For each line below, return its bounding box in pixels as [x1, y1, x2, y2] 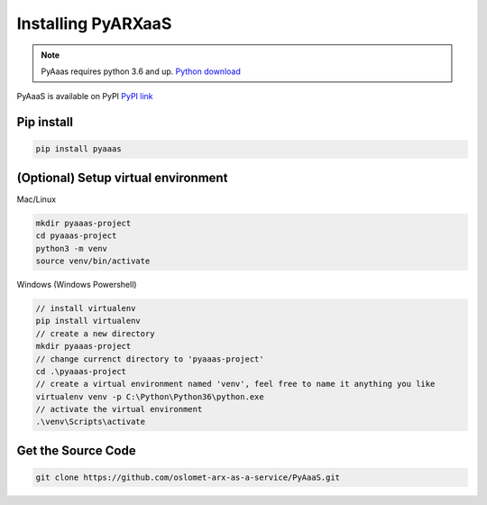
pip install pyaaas [35, 144, 122, 154]
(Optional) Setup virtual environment [16, 170, 228, 185]
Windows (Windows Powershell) [16, 279, 137, 289]
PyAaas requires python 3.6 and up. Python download [41, 66, 241, 77]
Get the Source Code [16, 443, 136, 458]
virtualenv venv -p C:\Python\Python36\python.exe [35, 391, 265, 401]
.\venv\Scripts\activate [35, 417, 146, 427]
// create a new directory [35, 328, 155, 338]
